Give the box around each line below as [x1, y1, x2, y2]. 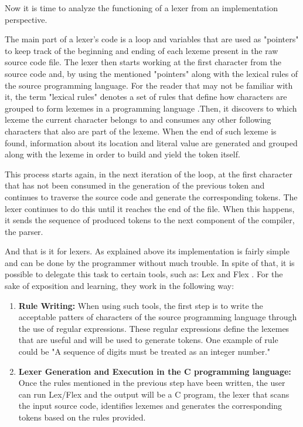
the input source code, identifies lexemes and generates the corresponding [18, 399, 282, 412]
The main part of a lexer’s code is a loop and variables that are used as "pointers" [5, 33, 299, 45]
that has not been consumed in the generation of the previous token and [5, 179, 265, 191]
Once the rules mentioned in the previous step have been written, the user [18, 376, 285, 389]
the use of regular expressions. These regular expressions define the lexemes [18, 322, 290, 334]
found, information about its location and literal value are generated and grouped [5, 136, 298, 149]
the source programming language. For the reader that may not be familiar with [5, 79, 293, 91]
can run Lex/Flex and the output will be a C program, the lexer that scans [18, 388, 290, 400]
